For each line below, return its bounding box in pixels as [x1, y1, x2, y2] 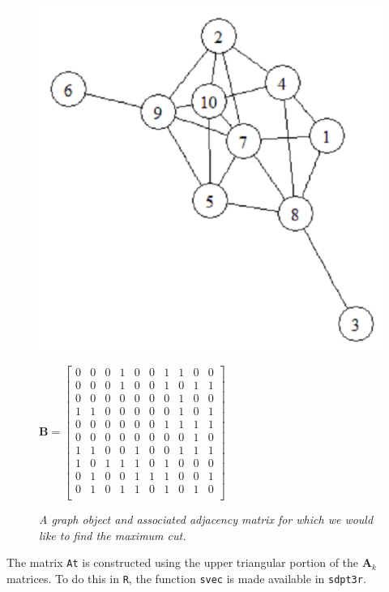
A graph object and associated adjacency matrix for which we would [39, 510, 374, 527]
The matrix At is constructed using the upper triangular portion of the [6, 554, 359, 571]
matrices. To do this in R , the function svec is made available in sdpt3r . [6, 569, 366, 586]
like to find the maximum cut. [39, 526, 186, 543]
